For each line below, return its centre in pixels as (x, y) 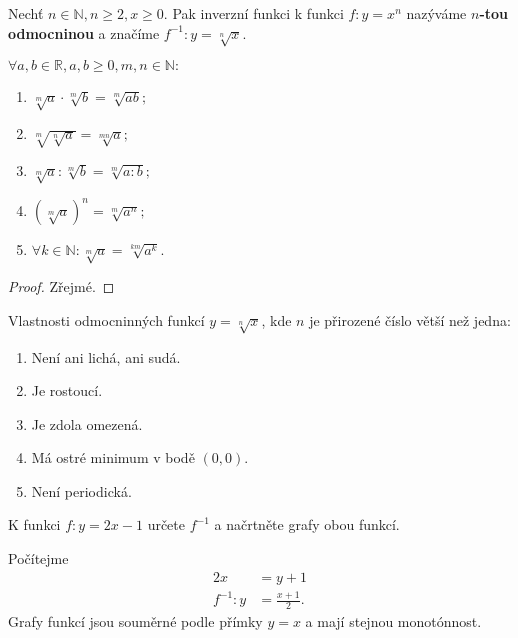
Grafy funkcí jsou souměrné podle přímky (135, 621)
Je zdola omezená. (87, 423)
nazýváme (436, 13)
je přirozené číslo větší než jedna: (410, 319)
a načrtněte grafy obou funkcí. (307, 524)
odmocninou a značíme (84, 32)
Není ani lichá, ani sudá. (106, 356)
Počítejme (38, 558)
